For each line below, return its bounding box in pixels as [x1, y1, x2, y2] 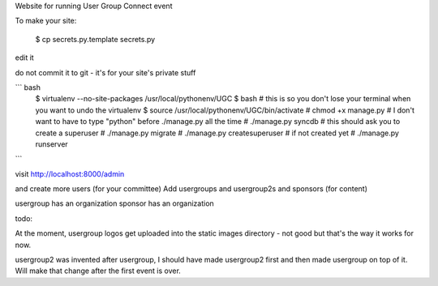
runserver [35, 139, 68, 149]
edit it [15, 53, 34, 62]
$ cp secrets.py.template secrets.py [35, 34, 156, 44]
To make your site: [15, 16, 77, 26]
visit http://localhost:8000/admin [15, 169, 125, 178]
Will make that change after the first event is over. [15, 266, 182, 275]
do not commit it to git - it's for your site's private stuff [15, 67, 196, 77]
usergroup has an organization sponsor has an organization [15, 198, 214, 208]
